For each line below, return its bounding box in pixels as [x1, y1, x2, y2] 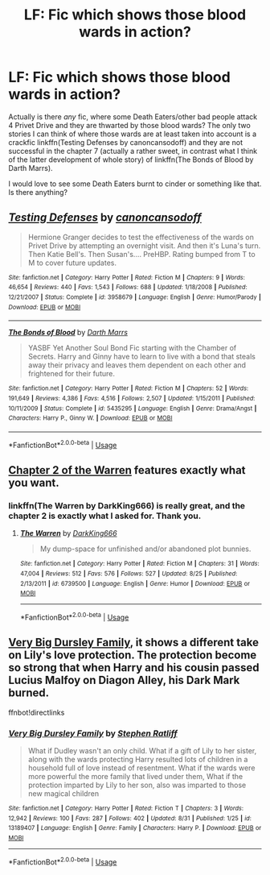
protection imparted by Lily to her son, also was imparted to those [27, 780, 247, 790]
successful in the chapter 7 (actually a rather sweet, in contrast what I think [8, 146, 258, 156]
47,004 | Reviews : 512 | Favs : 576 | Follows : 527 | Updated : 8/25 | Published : [19, 570, 238, 578]
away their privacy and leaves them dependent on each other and [27, 360, 247, 370]
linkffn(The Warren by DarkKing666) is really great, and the [8, 500, 246, 511]
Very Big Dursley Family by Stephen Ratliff [8, 728, 178, 739]
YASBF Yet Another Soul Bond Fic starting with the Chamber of [27, 343, 237, 353]
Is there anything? [8, 187, 68, 197]
